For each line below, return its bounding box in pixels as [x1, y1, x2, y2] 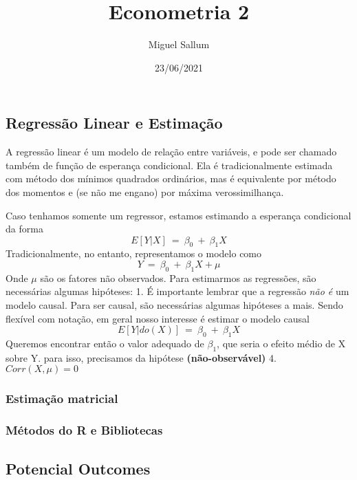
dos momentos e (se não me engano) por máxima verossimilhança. [6, 184, 284, 199]
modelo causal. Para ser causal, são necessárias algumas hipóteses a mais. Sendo [6, 298, 343, 312]
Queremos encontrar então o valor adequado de [6, 336, 204, 351]
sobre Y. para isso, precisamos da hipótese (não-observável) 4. [6, 350, 277, 364]
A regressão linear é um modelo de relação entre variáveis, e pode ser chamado [6, 144, 337, 159]
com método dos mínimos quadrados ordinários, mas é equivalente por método [6, 171, 336, 186]
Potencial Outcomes [6, 457, 151, 479]
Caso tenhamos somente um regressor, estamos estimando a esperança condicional [6, 208, 351, 222]
